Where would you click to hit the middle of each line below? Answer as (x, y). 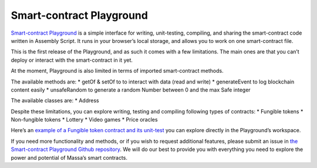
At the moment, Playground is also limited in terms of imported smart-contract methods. (117, 71)
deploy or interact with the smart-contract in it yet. (72, 60)
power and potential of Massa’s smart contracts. (69, 157)
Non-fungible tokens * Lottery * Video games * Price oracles (84, 120)
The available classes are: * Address (55, 100)
